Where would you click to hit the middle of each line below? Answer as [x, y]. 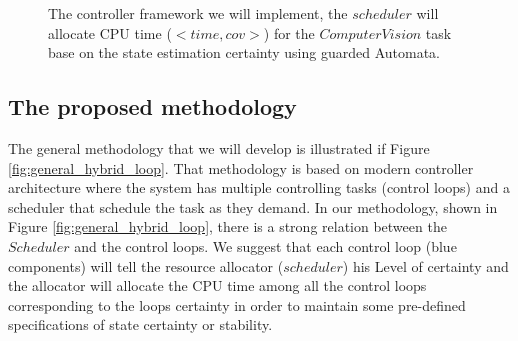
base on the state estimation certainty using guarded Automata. [244, 52]
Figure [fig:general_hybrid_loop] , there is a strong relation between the [227, 226]
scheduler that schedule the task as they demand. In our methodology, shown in [253, 206]
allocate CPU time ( [110, 32]
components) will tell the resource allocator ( [146, 265]
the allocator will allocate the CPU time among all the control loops [217, 285]
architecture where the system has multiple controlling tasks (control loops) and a [259, 187]
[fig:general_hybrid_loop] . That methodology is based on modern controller [241, 167]
